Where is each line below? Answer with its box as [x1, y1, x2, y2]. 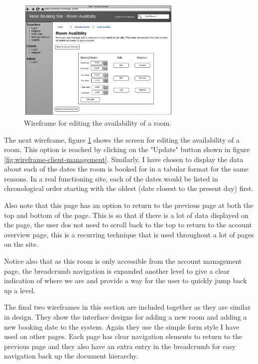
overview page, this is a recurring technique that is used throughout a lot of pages [4, 229, 254, 239]
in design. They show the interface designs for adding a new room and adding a [4, 312, 247, 322]
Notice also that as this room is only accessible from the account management [4, 256, 242, 266]
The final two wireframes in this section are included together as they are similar [4, 302, 251, 312]
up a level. [4, 285, 35, 295]
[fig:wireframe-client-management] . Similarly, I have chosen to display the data [4, 154, 244, 164]
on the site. [4, 239, 38, 249]
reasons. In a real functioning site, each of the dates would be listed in [4, 173, 218, 183]
